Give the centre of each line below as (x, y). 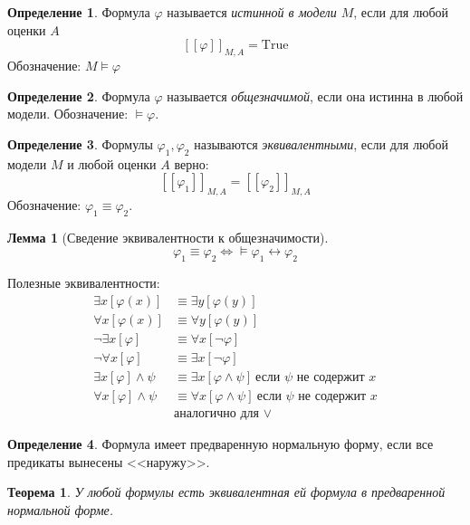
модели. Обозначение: (68, 114)
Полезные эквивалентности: (84, 283)
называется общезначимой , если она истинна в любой (315, 95)
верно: (192, 163)
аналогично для (217, 413)
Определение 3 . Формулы (80, 143)
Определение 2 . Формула (79, 95)
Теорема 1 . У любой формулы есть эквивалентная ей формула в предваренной (226, 492)
